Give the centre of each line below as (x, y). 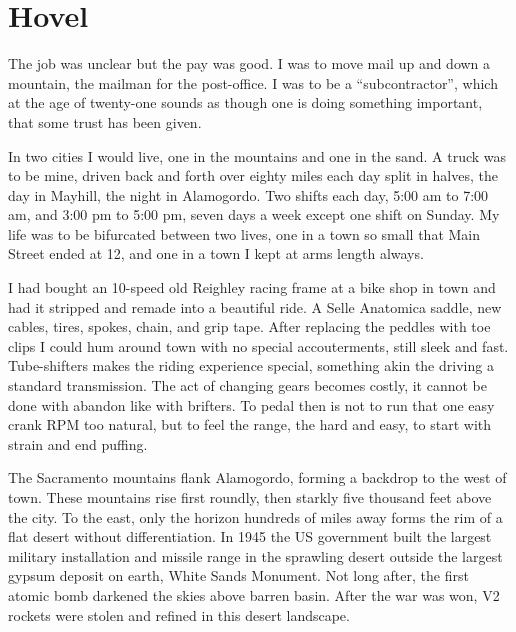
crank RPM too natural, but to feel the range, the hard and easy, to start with (249, 424)
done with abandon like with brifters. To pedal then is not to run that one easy (251, 404)
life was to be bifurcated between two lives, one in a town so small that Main (244, 233)
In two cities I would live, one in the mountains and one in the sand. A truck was (257, 155)
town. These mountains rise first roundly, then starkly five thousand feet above (250, 497)
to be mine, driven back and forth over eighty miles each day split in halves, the (253, 175)
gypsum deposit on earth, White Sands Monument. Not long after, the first (238, 575)
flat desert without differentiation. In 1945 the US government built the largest (250, 536)
